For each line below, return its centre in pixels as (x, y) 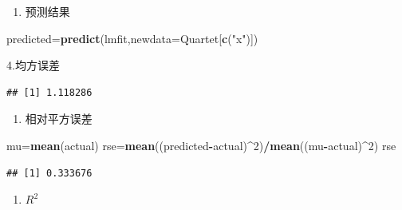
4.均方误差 (33, 65)
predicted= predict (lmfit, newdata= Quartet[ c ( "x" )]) (132, 38)
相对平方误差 (59, 119)
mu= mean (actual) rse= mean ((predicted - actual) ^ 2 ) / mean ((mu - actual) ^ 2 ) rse (201, 145)
